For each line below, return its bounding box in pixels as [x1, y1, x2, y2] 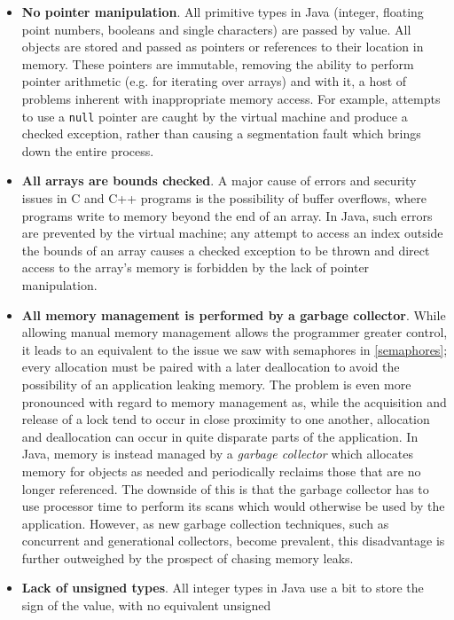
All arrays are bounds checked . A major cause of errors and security [21, 171, 417, 190]
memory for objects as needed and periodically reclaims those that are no [21, 461, 421, 480]
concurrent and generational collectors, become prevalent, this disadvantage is [21, 531, 445, 550]
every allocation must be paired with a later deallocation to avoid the [21, 357, 400, 376]
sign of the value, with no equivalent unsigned [21, 596, 271, 615]
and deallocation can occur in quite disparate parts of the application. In [21, 427, 419, 445]
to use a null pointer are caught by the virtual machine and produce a [21, 106, 408, 125]
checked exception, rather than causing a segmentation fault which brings [21, 124, 421, 143]
